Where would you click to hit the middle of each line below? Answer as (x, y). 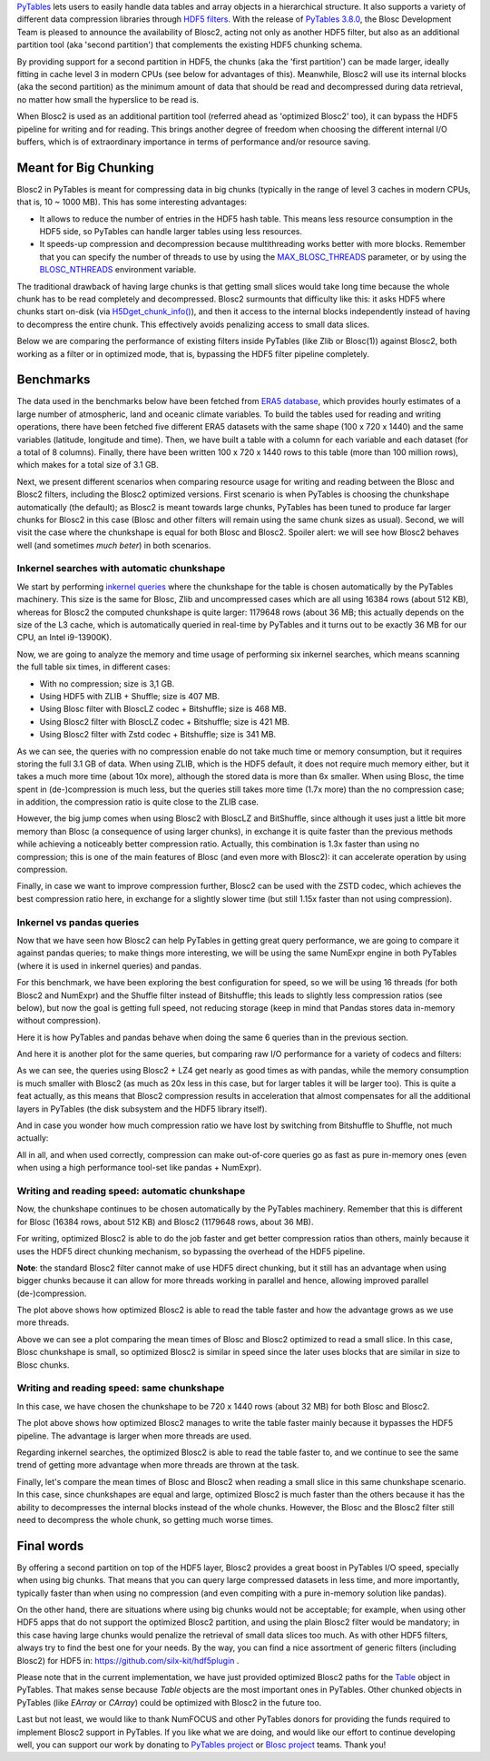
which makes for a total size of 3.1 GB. (88, 465)
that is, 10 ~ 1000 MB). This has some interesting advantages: (132, 202)
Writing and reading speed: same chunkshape (121, 1388)
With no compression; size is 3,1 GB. (107, 683)
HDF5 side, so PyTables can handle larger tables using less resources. (171, 231)
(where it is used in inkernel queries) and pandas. (109, 965)
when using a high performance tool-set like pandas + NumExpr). (139, 1168)
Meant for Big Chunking (85, 168)
